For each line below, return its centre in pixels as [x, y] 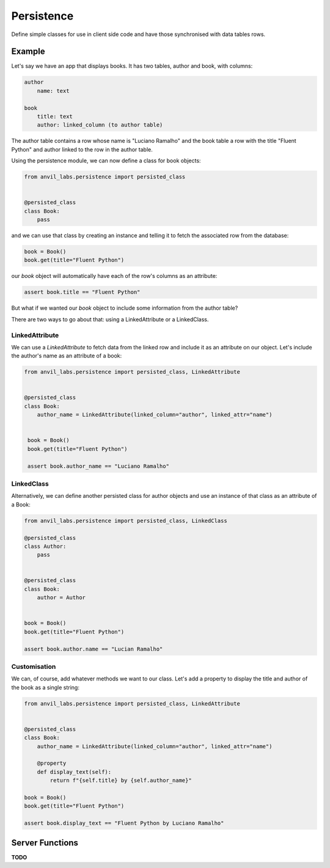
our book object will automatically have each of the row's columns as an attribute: [114, 276]
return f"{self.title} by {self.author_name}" [121, 781]
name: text [53, 91]
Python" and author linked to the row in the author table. [82, 149]
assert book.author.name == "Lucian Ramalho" [94, 649]
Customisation [34, 666]
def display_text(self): [74, 772]
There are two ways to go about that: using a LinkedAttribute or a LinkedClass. [110, 319]
